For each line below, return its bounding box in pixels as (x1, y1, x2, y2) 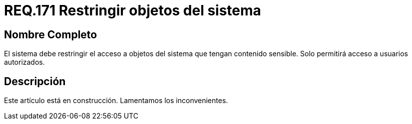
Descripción (4, 75, 66, 88)
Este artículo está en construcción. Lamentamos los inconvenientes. (4, 96, 228, 105)
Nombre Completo (4, 28, 97, 41)
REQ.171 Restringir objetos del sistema (4, 2, 261, 19)
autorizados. (4, 58, 45, 67)
